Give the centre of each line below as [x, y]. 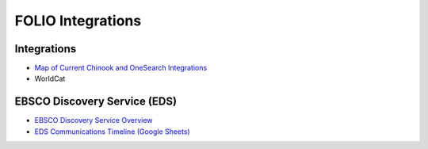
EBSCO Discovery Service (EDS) [96, 102]
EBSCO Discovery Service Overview [94, 120]
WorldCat [50, 78]
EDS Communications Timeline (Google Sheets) [112, 132]
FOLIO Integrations [78, 21]
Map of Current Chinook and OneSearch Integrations [121, 68]
